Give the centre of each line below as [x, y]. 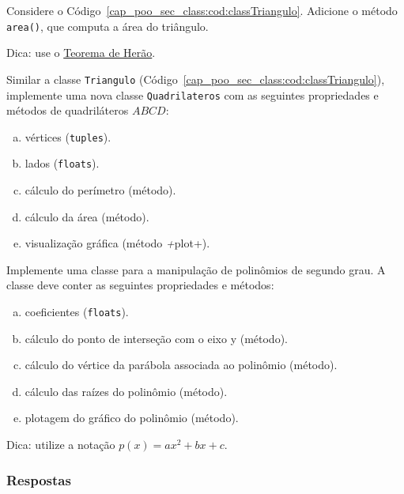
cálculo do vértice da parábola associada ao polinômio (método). [181, 365]
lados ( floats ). [62, 163]
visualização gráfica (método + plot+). [117, 243]
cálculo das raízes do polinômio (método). [126, 391]
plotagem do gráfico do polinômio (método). [132, 418]
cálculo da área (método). [87, 216]
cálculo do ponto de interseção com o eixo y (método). [156, 338]
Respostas [39, 479]
